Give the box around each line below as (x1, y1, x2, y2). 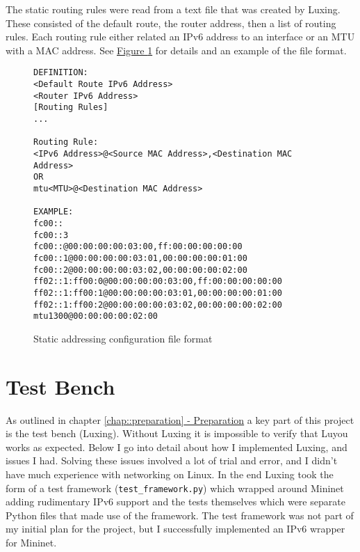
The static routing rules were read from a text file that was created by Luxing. (6, 2, 341, 16)
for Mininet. (6, 535, 57, 549)
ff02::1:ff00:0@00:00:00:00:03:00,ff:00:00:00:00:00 (33, 276, 282, 287)
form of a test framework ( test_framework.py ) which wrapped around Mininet (6, 480, 344, 495)
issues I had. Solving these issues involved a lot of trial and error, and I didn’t (6, 453, 338, 468)
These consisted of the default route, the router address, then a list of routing (6, 15, 336, 30)
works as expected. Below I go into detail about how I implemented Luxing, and (6, 439, 347, 454)
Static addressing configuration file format (33, 331, 213, 345)
